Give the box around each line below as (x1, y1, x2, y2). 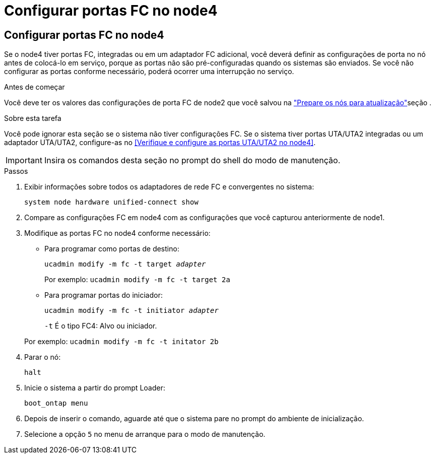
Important (6, 155, 42, 166)
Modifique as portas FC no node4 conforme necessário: (24, 229, 211, 238)
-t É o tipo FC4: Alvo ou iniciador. (44, 321, 157, 331)
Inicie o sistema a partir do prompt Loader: (24, 383, 165, 392)
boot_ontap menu (24, 399, 88, 408)
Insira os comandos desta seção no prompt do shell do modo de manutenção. (44, 155, 341, 166)
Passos (4, 167, 28, 176)
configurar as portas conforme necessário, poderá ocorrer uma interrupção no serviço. (4, 67, 294, 76)
